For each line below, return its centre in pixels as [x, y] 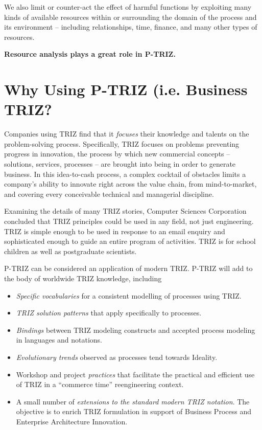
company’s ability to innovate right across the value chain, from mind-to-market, [130, 184]
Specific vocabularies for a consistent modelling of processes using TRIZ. [129, 295]
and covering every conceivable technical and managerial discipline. [109, 194]
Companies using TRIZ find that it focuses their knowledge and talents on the [127, 134]
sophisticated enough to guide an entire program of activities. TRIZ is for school [130, 241]
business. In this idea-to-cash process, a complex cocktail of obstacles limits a [125, 174]
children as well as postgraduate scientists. [70, 251]
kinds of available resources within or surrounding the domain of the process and [130, 17]
